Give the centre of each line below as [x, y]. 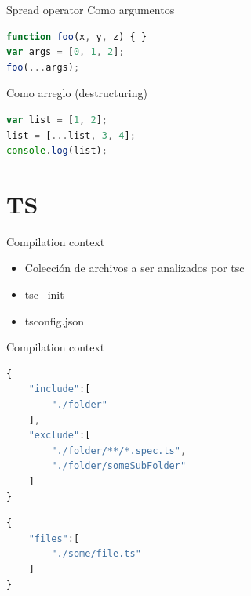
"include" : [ [60, 389]
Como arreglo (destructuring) [77, 93]
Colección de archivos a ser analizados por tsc [135, 268]
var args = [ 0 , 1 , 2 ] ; [65, 52]
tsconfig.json [55, 320]
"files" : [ [54, 538]
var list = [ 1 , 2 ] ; [57, 120]
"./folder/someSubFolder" [119, 466]
